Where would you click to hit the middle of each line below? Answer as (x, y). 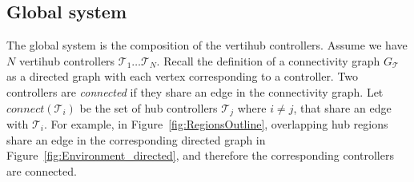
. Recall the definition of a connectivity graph (268, 60)
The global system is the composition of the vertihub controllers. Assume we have (207, 45)
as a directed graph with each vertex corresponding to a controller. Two (183, 76)
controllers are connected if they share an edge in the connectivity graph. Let (195, 91)
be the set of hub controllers (149, 107)
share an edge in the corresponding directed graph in (136, 139)
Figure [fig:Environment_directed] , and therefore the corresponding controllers (200, 155)
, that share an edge (342, 107)
